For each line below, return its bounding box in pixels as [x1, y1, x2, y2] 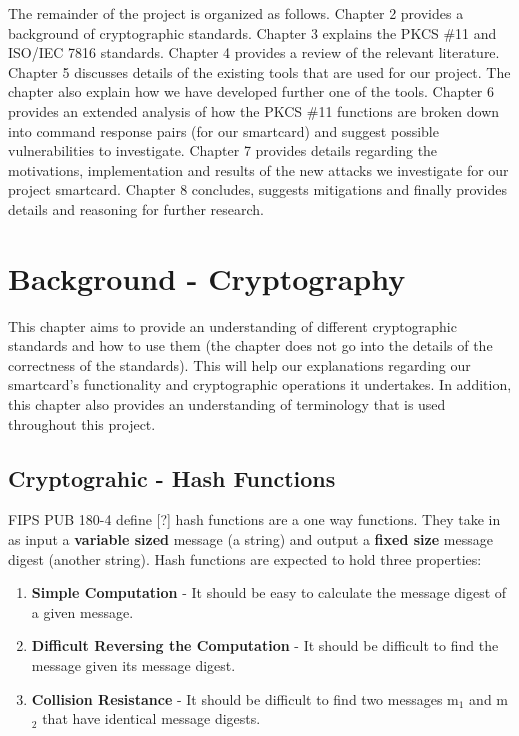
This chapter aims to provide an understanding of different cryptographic [8, 315, 457, 336]
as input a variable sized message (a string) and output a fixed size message [8, 529, 493, 550]
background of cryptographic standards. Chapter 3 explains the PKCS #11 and [8, 22, 497, 43]
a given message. [31, 601, 134, 622]
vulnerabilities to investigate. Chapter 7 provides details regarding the [8, 140, 438, 161]
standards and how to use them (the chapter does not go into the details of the [8, 335, 493, 356]
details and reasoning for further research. [8, 198, 264, 219]
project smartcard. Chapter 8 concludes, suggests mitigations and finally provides [8, 179, 507, 200]
